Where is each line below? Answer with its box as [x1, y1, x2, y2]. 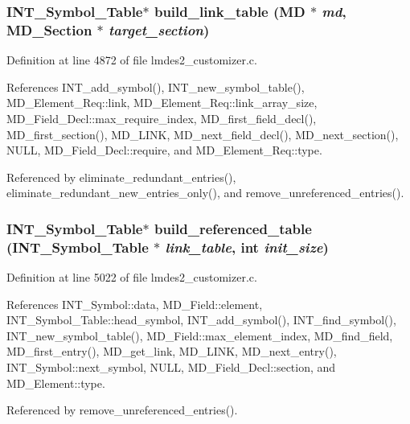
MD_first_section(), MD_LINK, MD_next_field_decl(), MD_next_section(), [6, 126, 399, 142]
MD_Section [6, 19, 92, 39]
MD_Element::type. [6, 374, 105, 391]
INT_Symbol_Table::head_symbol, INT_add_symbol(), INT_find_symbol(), [6, 311, 396, 328]
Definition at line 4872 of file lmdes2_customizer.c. [6, 51, 257, 68]
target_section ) [109, 19, 210, 39]
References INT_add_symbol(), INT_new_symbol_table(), [6, 78, 305, 95]
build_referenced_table [154, 218, 312, 238]
